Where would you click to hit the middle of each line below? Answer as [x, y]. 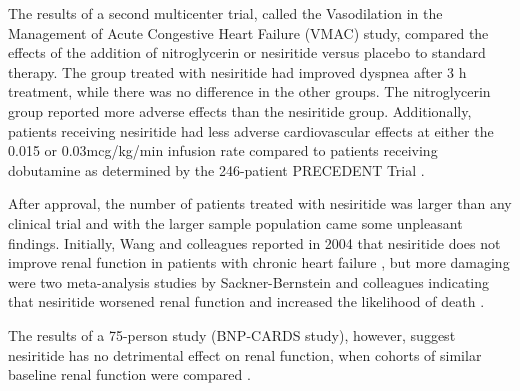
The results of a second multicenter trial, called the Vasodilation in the [225, 13]
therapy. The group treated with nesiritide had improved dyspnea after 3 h [237, 71]
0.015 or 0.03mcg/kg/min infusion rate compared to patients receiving [223, 150]
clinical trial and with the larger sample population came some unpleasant [235, 222]
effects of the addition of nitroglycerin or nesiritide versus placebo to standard [247, 52]
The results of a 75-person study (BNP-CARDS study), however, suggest [232, 334]
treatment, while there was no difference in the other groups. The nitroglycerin [249, 91]
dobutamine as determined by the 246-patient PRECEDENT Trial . [216, 169]
